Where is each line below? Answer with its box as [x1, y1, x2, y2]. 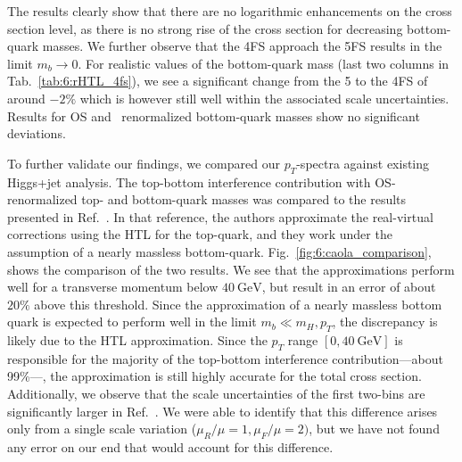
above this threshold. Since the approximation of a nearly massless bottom [34, 294, 442, 313]
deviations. [7, 124, 66, 143]
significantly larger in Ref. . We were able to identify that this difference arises [7, 401, 438, 420]
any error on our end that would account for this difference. [7, 438, 334, 457]
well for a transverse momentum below [7, 277, 219, 296]
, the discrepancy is [332, 312, 438, 331]
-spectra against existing [296, 153, 430, 172]
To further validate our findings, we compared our [7, 153, 280, 172]
